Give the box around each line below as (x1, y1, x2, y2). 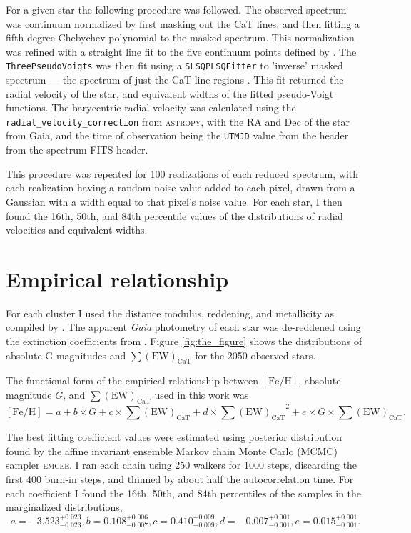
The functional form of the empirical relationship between (6, 373, 259, 388)
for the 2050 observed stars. (195, 347, 316, 362)
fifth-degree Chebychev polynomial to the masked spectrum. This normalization (6, 30, 355, 45)
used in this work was (154, 387, 249, 402)
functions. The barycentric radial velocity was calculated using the (6, 100, 296, 115)
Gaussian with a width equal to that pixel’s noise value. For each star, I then (6, 194, 342, 209)
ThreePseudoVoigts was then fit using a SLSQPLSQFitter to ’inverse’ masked (6, 58, 343, 73)
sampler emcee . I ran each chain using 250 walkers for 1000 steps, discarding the (6, 457, 357, 472)
